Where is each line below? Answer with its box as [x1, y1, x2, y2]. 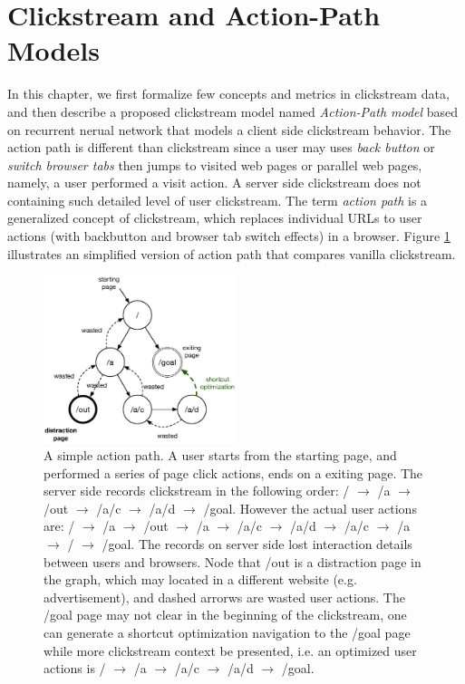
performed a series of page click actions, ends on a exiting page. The [44, 463, 423, 482]
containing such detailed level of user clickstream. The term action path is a [7, 190, 428, 209]
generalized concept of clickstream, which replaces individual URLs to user [7, 208, 422, 227]
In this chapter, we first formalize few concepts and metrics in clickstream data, [7, 84, 450, 103]
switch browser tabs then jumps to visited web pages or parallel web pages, [7, 155, 422, 174]
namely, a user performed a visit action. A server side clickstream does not [7, 173, 421, 192]
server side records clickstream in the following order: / [44, 481, 350, 500]
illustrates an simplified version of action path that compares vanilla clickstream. [7, 244, 456, 263]
